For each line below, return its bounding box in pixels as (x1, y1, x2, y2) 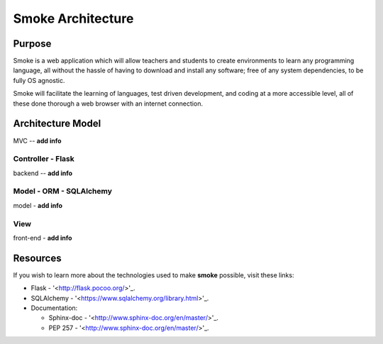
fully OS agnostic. (13, 76, 65, 84)
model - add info (13, 201, 63, 209)
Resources (13, 252, 62, 264)
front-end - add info (13, 233, 72, 242)
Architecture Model (13, 118, 101, 130)
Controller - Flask (13, 154, 74, 164)
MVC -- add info (13, 136, 62, 145)
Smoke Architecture (13, 11, 134, 26)
